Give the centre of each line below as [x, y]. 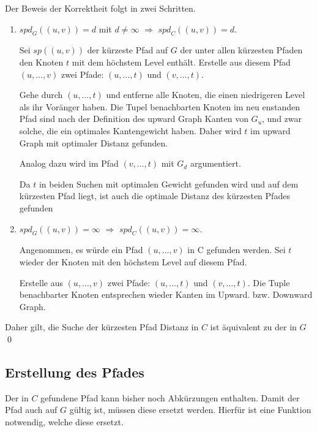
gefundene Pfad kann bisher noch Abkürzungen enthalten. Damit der [170, 397]
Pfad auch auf [31, 410]
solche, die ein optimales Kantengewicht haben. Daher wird [130, 130]
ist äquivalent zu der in [253, 327]
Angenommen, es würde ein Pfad [81, 250]
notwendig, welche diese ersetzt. [64, 421]
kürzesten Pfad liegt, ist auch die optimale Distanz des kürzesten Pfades [155, 196]
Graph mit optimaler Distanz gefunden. [94, 142]
